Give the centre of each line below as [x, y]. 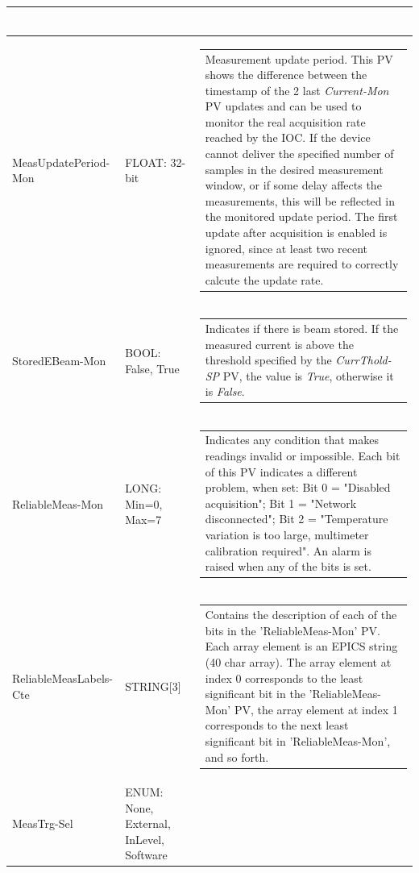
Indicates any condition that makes [292, 440]
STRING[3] [153, 686]
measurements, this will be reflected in [300, 200]
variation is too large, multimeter [287, 534]
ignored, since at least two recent [286, 248]
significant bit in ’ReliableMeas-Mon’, [298, 740]
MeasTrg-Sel [43, 823]
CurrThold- [363, 360]
